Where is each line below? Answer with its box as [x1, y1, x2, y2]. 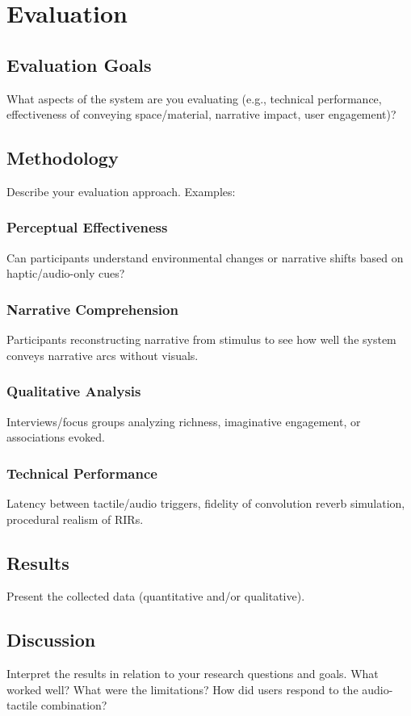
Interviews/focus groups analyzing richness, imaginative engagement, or [6, 412, 361, 429]
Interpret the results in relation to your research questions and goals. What [6, 665, 379, 682]
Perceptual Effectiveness [6, 217, 168, 237]
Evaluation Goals [6, 52, 152, 77]
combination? [40, 697, 107, 714]
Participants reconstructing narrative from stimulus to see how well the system [6, 331, 396, 348]
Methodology [6, 145, 119, 170]
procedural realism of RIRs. [6, 510, 144, 527]
